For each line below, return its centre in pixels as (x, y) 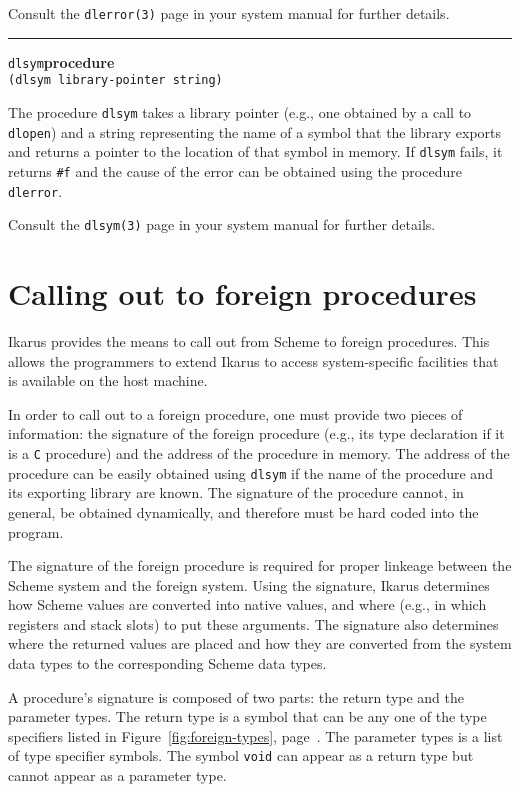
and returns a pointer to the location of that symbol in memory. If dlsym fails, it (255, 151)
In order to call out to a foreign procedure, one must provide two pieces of (235, 413)
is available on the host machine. (108, 380)
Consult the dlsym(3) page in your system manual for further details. (222, 224)
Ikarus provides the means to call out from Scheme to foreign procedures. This (249, 341)
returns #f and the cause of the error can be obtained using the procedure (235, 170)
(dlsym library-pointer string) (115, 80)
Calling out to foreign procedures (242, 293)
